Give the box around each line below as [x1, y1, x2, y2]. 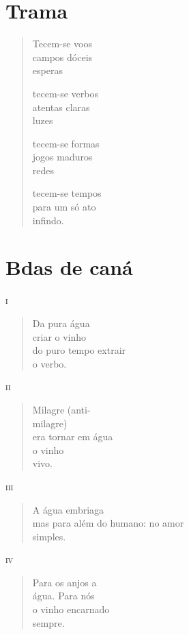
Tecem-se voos [32, 36, 93, 51]
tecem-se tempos [32, 186, 102, 200]
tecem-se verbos [32, 86, 99, 100]
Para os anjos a [32, 575, 97, 589]
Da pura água [32, 315, 90, 330]
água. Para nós [32, 588, 95, 603]
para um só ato [32, 200, 96, 214]
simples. [32, 529, 66, 543]
